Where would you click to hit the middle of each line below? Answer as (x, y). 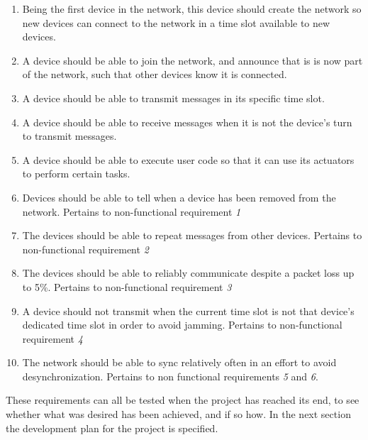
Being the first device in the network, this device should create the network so (192, 9)
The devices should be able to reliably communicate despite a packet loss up (188, 273)
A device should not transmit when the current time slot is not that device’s (188, 310)
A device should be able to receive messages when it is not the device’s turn (187, 122)
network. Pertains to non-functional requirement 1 (132, 211)
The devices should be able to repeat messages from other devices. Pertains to (192, 235)
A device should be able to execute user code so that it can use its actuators (188, 159)
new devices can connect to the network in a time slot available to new (176, 22)
